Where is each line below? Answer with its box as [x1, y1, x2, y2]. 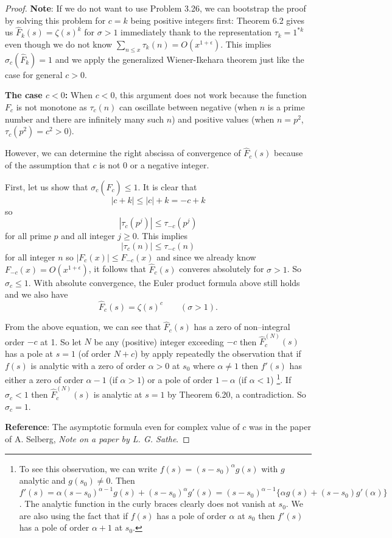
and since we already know [156, 250, 256, 263]
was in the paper [248, 420, 311, 433]
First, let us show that [5, 180, 88, 193]
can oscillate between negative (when [119, 100, 257, 113]
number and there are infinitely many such [5, 112, 164, 125]
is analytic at [93, 388, 142, 401]
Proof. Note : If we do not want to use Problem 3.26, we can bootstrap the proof [5, 2, 306, 14]
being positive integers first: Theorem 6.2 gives [130, 13, 304, 26]
